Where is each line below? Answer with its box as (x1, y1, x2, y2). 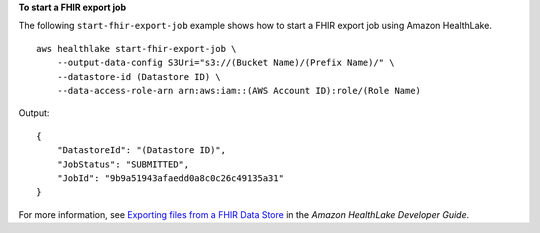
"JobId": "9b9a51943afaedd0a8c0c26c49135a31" (56, 172, 285, 184)
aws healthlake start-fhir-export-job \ (36, 43, 237, 54)
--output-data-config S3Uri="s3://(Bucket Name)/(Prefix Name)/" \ (56, 57, 395, 69)
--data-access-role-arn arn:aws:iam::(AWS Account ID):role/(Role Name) (56, 85, 422, 96)
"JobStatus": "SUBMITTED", (56, 158, 190, 170)
